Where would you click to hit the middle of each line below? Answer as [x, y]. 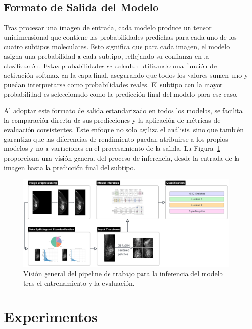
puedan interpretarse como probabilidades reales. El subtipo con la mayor [113, 84]
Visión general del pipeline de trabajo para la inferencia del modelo [123, 273]
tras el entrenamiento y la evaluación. [79, 283]
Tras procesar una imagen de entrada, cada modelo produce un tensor [108, 27]
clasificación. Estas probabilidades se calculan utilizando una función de [110, 65]
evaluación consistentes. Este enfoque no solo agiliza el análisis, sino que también [124, 129]
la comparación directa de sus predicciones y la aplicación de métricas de [112, 120]
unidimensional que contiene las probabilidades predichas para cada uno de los [120, 37]
